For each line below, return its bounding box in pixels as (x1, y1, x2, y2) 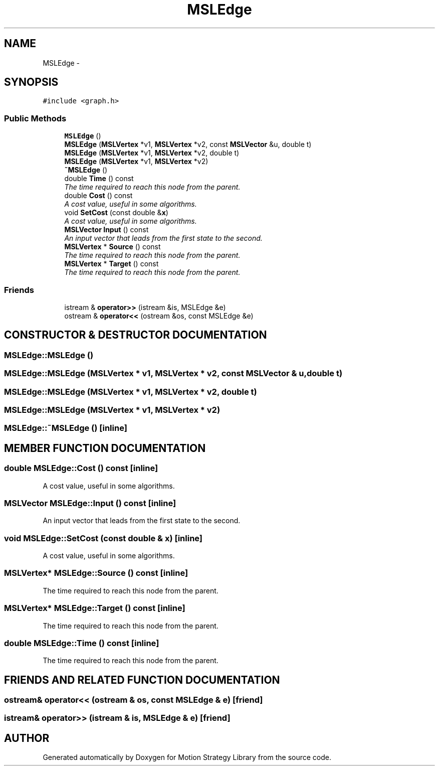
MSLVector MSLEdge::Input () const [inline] (4, 498, 176, 508)
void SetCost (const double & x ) (64, 208, 168, 217)
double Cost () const (64, 191, 133, 200)
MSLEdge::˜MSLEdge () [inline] (4, 423, 127, 433)
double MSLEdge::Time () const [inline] (4, 638, 159, 648)
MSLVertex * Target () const (64, 259, 159, 268)
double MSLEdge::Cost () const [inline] (4, 463, 158, 474)
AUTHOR (4, 731, 50, 744)
